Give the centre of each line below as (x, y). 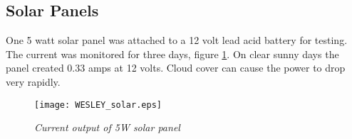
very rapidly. (33, 81)
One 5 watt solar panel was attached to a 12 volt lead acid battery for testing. (177, 40)
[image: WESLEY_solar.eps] (98, 105)
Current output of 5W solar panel (107, 127)
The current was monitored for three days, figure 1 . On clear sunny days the (172, 54)
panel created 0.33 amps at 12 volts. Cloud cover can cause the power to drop (176, 68)
